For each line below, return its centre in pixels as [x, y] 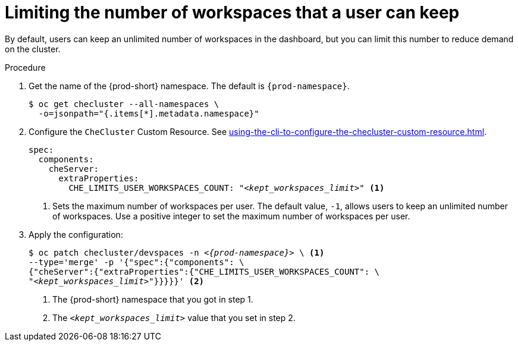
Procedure [25, 67]
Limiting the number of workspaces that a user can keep [232, 12]
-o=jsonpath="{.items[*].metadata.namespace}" [149, 113]
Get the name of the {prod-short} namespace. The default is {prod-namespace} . [189, 86]
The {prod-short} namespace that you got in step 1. [153, 299]
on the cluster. [33, 49]
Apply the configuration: [76, 234]
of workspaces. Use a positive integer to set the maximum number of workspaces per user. [231, 216]
